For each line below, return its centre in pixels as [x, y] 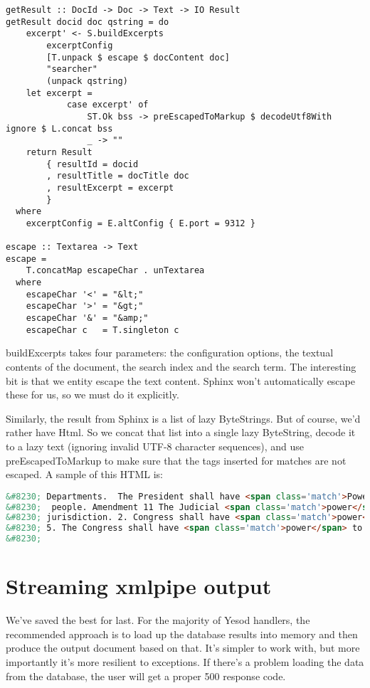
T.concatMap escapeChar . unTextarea [115, 271]
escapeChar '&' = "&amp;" [87, 318]
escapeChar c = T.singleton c [102, 330]
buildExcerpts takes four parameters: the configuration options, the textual [170, 353]
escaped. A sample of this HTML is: [84, 474]
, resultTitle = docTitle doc [118, 176]
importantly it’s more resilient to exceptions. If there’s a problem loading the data [185, 662]
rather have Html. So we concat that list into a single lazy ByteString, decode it [181, 432]
